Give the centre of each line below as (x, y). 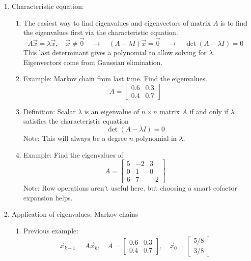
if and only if (209, 111)
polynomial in (156, 138)
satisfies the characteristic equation (76, 121)
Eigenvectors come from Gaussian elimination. (93, 62)
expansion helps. (48, 197)
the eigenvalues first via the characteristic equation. (101, 32)
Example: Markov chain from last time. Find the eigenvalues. (115, 79)
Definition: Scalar (50, 111)
